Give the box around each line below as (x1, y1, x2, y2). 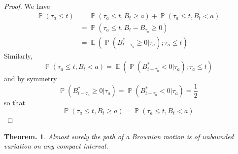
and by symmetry (4, 73, 57, 84)
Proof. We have (4, 1, 50, 11)
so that (4, 97, 25, 108)
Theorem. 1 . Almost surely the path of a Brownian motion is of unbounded (4, 131, 234, 141)
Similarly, (4, 50, 33, 61)
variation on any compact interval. (4, 141, 108, 151)
